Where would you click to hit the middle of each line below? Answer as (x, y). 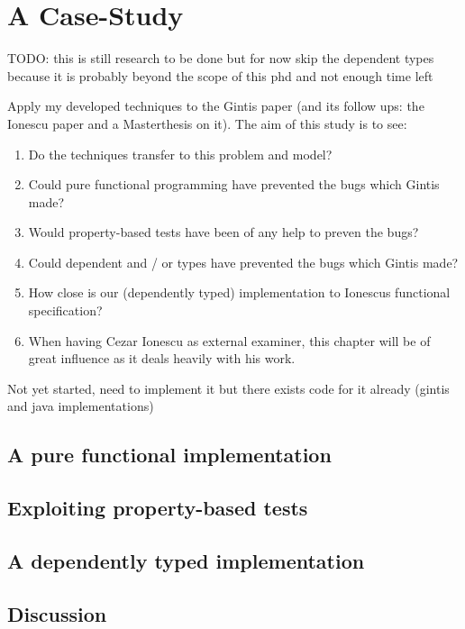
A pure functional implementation (169, 455)
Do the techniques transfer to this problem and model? (180, 154)
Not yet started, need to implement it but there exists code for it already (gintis (228, 388)
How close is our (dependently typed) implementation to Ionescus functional (239, 292)
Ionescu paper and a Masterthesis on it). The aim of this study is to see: (207, 123)
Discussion (57, 613)
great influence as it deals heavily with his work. (162, 358)
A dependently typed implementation (186, 560)
